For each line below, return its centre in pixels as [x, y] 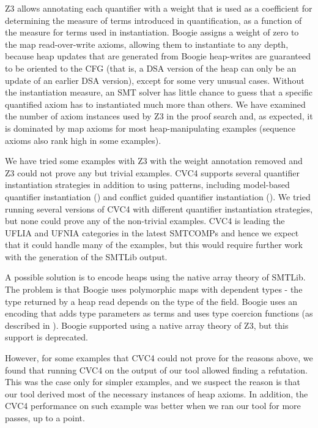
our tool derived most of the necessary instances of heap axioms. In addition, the [157, 393]
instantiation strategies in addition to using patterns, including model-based [147, 185]
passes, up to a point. [45, 418]
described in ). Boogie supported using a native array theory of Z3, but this [147, 325]
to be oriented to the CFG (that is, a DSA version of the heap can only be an [151, 68]
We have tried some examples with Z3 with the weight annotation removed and [154, 161]
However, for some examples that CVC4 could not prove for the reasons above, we [159, 358]
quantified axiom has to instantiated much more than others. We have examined [155, 104]
